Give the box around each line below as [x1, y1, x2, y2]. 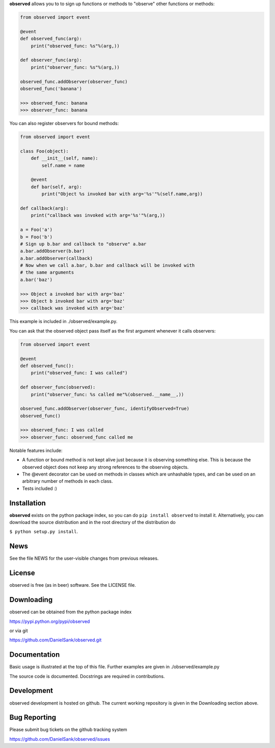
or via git [9, 628, 28, 634]
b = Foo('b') [20, 234, 53, 240]
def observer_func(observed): [20, 384, 96, 390]
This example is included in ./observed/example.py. [9, 318, 118, 325]
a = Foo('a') [20, 227, 53, 233]
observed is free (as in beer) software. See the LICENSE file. [9, 582, 136, 588]
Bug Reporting [9, 713, 57, 722]
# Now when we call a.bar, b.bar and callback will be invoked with [20, 263, 195, 268]
